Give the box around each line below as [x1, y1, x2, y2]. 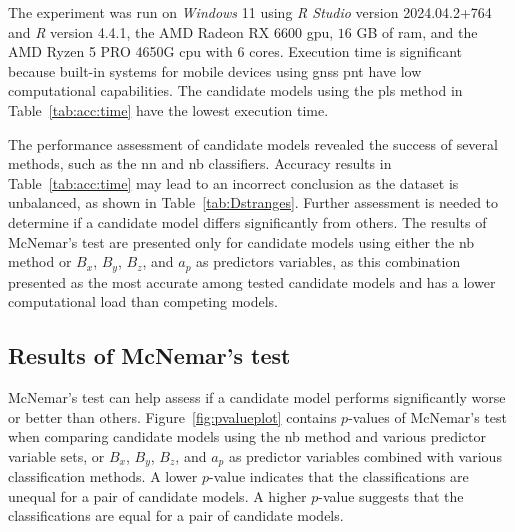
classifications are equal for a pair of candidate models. [8, 505, 344, 526]
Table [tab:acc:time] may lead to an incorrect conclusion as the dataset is [8, 172, 459, 193]
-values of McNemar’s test [348, 406, 508, 427]
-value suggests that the [318, 485, 464, 506]
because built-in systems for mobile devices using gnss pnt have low [8, 60, 422, 81]
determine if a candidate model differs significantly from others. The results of [8, 211, 487, 232]
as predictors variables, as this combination [196, 251, 461, 272]
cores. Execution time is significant [249, 41, 463, 62]
